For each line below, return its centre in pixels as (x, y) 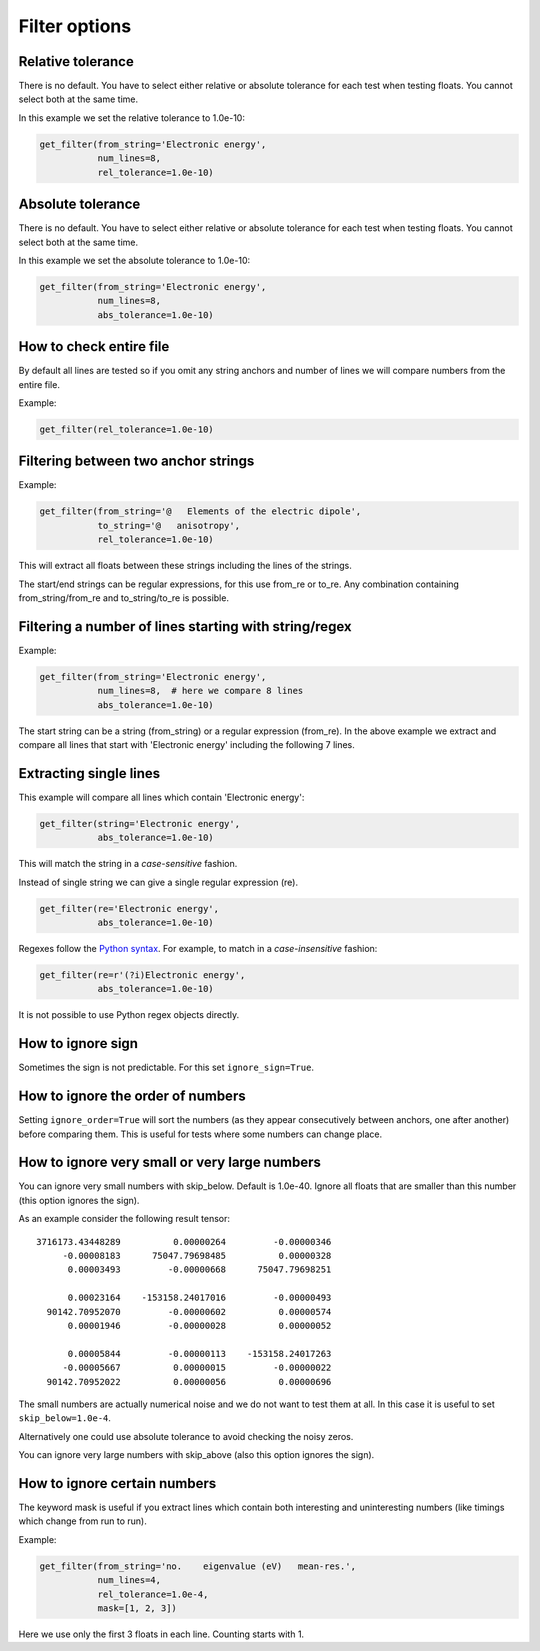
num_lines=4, (129, 1580)
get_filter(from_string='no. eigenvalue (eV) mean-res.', (198, 1566)
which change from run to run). (82, 1521)
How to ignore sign (78, 1043)
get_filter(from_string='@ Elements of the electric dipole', (200, 511)
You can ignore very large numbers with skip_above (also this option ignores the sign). (196, 1455)
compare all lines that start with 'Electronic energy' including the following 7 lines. (186, 744)
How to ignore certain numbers (117, 1483)
